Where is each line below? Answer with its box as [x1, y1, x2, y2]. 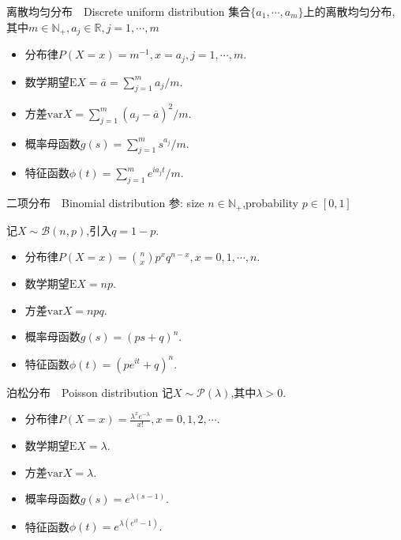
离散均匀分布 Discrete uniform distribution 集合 [6, 3, 251, 19]
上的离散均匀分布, [303, 3, 395, 19]
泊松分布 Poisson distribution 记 [6, 383, 173, 400]
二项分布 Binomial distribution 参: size [6, 194, 204, 211]
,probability [242, 194, 298, 211]
